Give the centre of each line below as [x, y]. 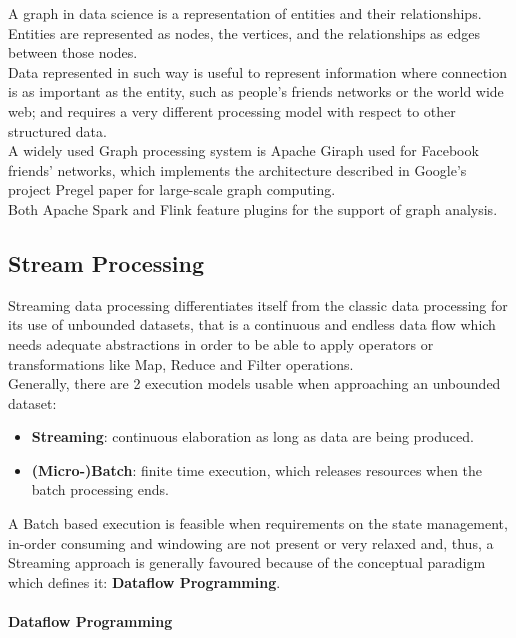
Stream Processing [106, 262]
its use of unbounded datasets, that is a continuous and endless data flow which [252, 324]
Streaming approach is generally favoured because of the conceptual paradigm [247, 562]
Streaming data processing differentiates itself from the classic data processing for [258, 304]
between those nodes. [73, 52]
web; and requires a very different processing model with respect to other [232, 110]
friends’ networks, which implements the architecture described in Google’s [237, 169]
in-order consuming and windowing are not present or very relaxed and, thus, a [251, 542]
